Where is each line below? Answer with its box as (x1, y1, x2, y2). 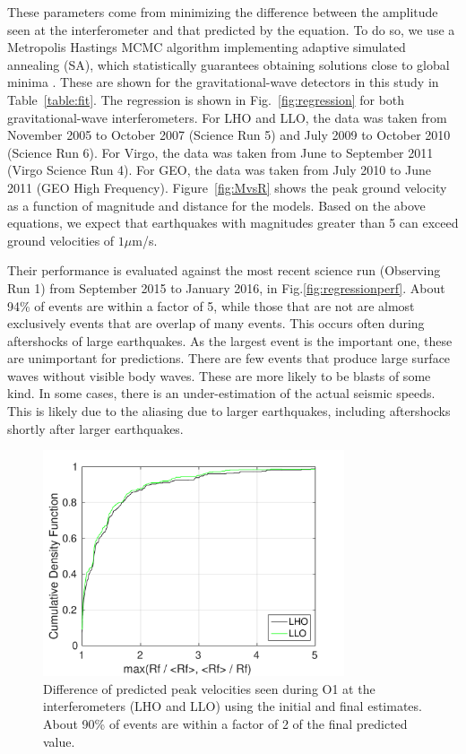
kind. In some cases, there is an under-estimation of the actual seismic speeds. (7, 384, 436, 403)
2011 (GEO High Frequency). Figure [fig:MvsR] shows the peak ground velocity (7, 178, 447, 196)
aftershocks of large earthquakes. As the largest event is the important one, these (7, 331, 453, 350)
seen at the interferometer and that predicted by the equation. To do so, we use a (7, 20, 455, 39)
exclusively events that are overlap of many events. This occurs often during (7, 314, 425, 333)
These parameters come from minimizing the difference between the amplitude (7, 3, 438, 21)
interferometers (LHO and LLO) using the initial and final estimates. (43, 697, 422, 715)
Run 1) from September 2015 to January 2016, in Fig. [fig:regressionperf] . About (7, 278, 445, 297)
